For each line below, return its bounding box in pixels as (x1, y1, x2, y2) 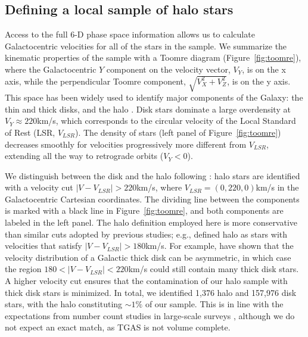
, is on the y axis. (227, 74, 291, 87)
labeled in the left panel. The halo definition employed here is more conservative (5, 216, 298, 229)
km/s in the (256, 181, 299, 194)
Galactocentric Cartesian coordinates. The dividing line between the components (5, 192, 300, 205)
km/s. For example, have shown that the (145, 239, 294, 252)
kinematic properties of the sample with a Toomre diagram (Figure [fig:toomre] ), (5, 51, 301, 64)
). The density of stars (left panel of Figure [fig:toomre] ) (75, 126, 281, 138)
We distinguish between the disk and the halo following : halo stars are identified (5, 169, 300, 182)
